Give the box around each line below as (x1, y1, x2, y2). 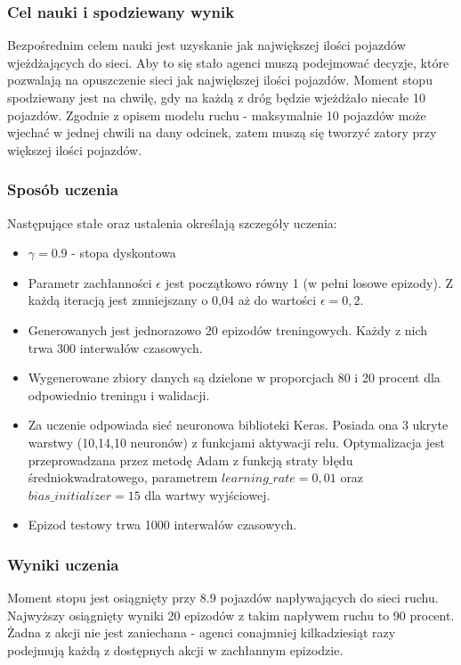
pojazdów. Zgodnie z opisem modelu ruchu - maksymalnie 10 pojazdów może (7, 105, 426, 124)
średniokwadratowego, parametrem (28, 468, 218, 487)
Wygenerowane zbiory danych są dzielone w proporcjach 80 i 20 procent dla (28, 368, 441, 387)
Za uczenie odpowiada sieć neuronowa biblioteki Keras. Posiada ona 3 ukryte (28, 415, 449, 434)
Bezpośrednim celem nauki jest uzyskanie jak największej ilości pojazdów (7, 36, 406, 54)
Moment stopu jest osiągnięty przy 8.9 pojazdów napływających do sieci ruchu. (7, 588, 439, 607)
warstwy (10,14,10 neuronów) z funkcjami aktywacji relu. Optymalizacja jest (28, 432, 445, 451)
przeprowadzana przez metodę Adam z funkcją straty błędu (28, 450, 353, 469)
